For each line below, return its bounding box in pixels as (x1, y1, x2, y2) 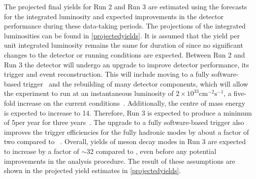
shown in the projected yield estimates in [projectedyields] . (4, 165, 181, 176)
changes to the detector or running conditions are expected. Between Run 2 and (4, 49, 245, 60)
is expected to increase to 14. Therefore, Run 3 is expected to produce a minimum (4, 107, 252, 118)
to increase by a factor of (4, 146, 79, 156)
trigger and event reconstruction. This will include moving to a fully (4, 69, 209, 79)
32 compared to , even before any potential (87, 146, 217, 156)
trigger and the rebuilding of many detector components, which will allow (23, 78, 249, 89)
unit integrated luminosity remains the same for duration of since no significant (4, 40, 243, 50)
